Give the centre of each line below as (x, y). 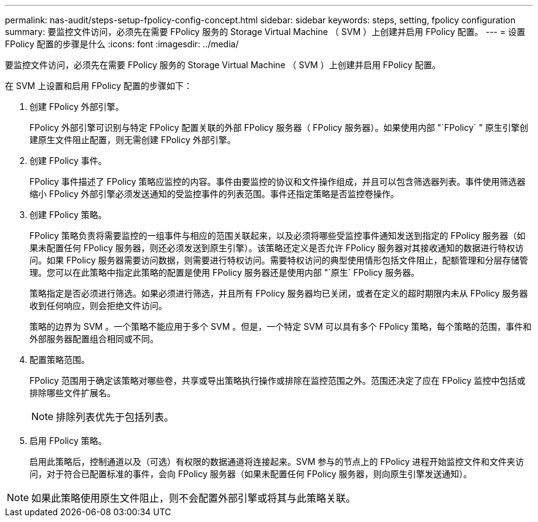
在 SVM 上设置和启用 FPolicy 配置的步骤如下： (99, 86)
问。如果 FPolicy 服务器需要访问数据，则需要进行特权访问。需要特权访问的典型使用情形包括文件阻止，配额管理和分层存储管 (279, 260)
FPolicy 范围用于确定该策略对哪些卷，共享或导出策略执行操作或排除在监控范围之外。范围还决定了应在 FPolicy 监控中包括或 (278, 380)
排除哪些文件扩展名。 (72, 393)
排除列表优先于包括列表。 (115, 417)
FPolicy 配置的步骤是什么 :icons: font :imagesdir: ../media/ (122, 44)
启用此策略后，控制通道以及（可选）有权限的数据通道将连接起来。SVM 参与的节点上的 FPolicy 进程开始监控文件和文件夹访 (277, 462)
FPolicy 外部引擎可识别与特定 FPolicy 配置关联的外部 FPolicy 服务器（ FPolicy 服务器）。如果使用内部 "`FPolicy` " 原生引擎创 (279, 127)
